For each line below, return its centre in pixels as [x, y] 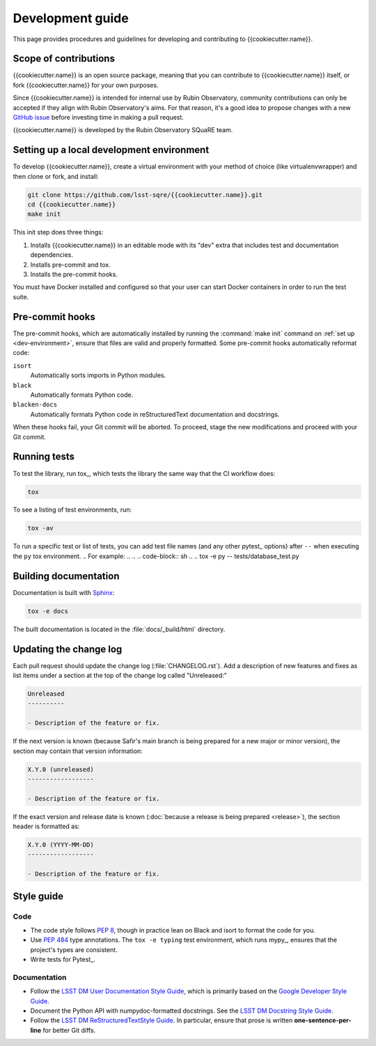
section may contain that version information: [78, 751]
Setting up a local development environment [111, 150]
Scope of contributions [64, 59]
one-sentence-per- [323, 1020]
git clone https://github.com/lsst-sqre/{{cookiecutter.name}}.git [145, 195]
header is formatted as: [46, 826]
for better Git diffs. [69, 1030]
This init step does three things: [58, 232]
